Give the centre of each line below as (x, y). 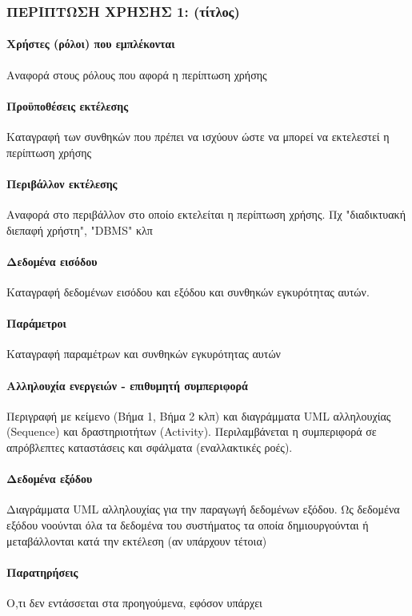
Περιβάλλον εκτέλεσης (62, 183)
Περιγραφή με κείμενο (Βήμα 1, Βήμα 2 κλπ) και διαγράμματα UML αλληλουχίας (199, 415)
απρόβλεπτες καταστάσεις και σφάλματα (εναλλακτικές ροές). (150, 447)
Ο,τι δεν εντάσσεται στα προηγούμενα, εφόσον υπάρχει (134, 602)
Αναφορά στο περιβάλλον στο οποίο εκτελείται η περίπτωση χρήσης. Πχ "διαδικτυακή (206, 214)
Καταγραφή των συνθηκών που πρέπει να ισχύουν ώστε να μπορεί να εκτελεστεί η (198, 137)
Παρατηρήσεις (42, 572)
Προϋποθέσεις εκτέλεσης (68, 105)
